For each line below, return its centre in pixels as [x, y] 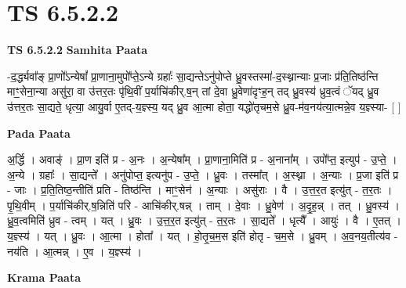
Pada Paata [39, 133]
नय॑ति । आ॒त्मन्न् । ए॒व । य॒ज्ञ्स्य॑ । [74, 251]
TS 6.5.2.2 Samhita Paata [78, 50]
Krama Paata [44, 277]
